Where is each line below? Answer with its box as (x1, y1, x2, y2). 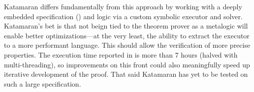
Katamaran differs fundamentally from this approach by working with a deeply (4, 1, 242, 11)
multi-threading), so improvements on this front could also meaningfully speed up (4, 59, 250, 69)
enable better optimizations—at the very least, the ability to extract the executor (4, 30, 250, 40)
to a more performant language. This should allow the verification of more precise (4, 40, 251, 50)
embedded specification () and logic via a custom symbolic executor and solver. (4, 11, 243, 21)
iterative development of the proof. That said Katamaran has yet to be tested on (4, 69, 248, 79)
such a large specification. (4, 78, 81, 89)
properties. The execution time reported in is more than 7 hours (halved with (4, 49, 238, 60)
